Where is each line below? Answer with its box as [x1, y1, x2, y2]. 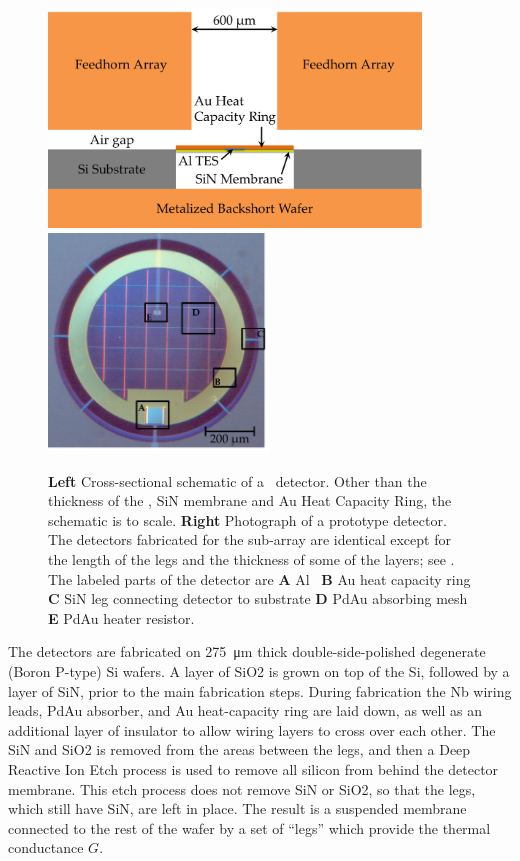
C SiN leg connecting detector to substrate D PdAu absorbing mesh [48, 588, 468, 609]
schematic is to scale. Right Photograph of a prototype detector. [48, 509, 447, 530]
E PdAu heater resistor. [48, 607, 195, 628]
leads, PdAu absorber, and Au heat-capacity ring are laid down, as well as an [8, 700, 482, 721]
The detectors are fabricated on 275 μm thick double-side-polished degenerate [8, 641, 486, 662]
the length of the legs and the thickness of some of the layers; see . [48, 549, 455, 570]
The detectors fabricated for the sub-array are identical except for [48, 529, 451, 550]
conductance [8, 837, 84, 858]
